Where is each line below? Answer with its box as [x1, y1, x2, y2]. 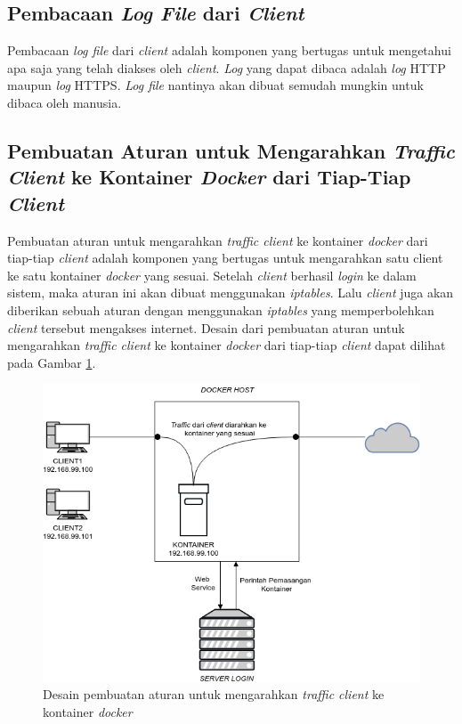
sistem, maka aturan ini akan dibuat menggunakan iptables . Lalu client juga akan [7, 283, 454, 302]
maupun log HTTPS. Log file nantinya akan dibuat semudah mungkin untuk [7, 76, 424, 94]
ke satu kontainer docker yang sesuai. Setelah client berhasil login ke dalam [7, 265, 417, 284]
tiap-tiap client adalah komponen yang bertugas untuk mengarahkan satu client [7, 248, 443, 267]
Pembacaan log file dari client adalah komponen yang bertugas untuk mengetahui [7, 41, 451, 60]
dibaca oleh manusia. [7, 93, 122, 111]
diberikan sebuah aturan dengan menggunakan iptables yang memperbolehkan [7, 300, 434, 319]
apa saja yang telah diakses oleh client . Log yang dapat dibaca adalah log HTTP [7, 58, 446, 77]
